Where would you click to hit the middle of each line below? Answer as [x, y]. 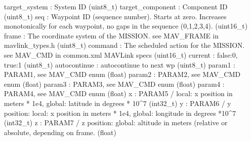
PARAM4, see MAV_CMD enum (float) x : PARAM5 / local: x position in [118, 93]
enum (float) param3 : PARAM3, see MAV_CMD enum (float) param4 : [114, 84]
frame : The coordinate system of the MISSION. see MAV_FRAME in [111, 35]
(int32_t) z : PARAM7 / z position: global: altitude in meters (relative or [116, 123]
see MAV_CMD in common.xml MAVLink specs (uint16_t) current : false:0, [121, 54]
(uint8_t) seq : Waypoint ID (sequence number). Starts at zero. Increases [115, 16]
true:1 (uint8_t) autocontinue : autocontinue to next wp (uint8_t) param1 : [120, 64]
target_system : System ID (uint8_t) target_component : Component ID [116, 6]
